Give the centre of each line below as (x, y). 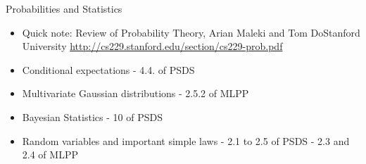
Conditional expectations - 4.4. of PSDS (108, 69)
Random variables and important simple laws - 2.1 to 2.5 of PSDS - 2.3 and (186, 140)
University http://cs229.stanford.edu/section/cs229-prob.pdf (152, 46)
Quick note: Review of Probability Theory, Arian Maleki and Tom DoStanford (191, 32)
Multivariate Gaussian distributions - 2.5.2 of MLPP (135, 93)
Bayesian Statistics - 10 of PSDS (92, 116)
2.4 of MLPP (50, 154)
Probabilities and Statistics (64, 8)
